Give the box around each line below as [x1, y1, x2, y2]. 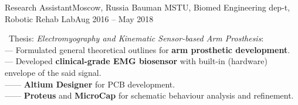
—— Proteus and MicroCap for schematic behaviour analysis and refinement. [5, 89, 294, 101]
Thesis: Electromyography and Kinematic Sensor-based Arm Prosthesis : [8, 32, 264, 44]
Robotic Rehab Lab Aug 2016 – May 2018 [5, 12, 154, 24]
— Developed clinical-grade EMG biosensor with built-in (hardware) [5, 55, 267, 67]
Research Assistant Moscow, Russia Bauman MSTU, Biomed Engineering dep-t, [5, 1, 290, 13]
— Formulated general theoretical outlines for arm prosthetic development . [5, 43, 290, 55]
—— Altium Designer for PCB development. [5, 78, 175, 90]
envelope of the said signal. [5, 66, 101, 78]
